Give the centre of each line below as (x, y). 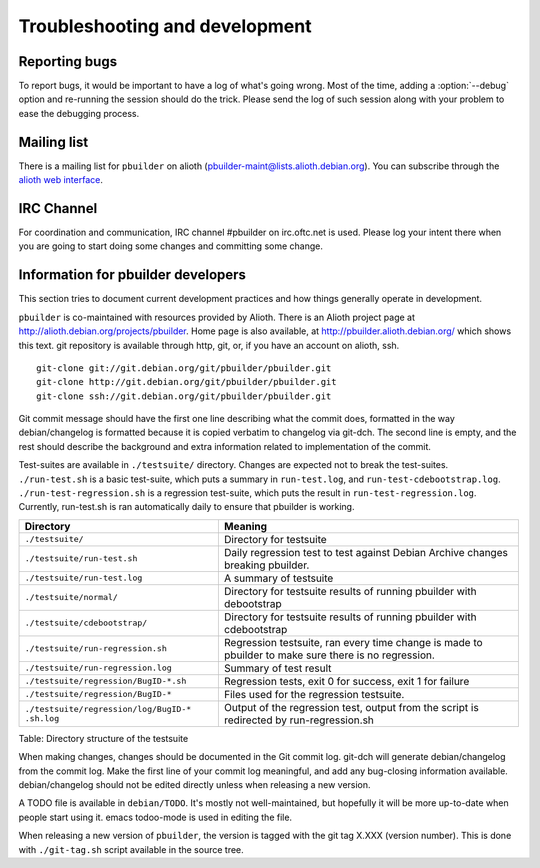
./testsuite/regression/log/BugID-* (108, 708)
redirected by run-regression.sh (299, 720)
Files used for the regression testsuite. (314, 694)
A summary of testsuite (278, 578)
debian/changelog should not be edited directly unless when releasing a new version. (194, 784)
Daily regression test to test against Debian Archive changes (366, 552)
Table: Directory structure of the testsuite (103, 738)
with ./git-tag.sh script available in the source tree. (131, 849)
